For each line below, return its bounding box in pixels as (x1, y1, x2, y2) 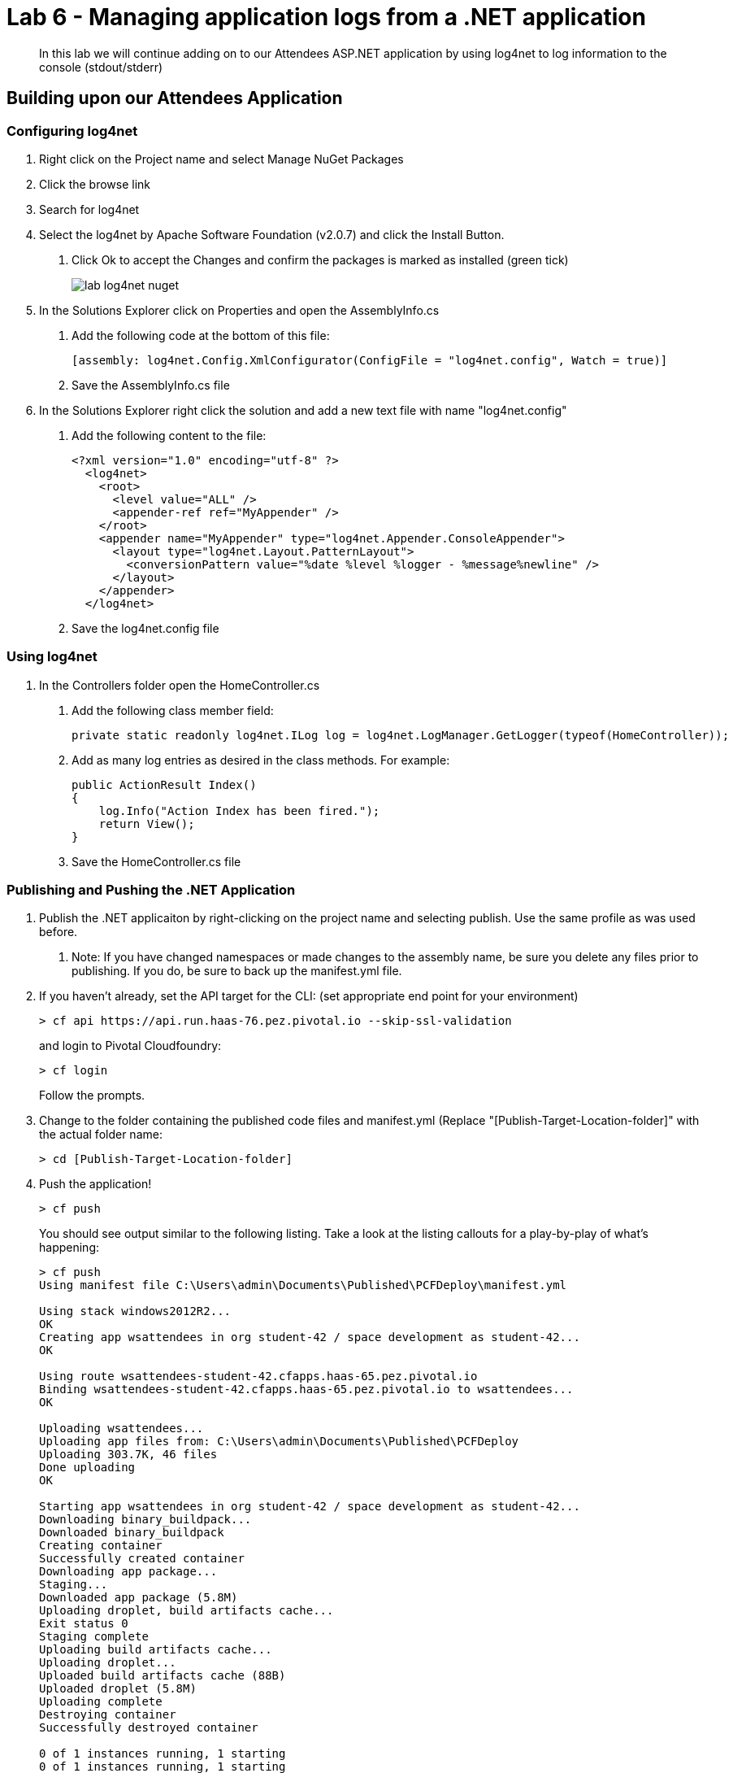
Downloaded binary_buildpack (39, 1526, 224, 1540)
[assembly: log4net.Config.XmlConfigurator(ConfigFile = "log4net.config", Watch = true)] (72, 353, 668, 367)
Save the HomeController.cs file (72, 854, 241, 869)
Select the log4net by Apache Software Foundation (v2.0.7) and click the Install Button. (39, 227, 505, 242)
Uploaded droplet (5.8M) (39, 1682, 197, 1696)
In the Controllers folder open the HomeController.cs (39, 677, 320, 692)
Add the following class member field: (72, 703, 274, 717)
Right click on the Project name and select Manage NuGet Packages (39, 151, 404, 166)
